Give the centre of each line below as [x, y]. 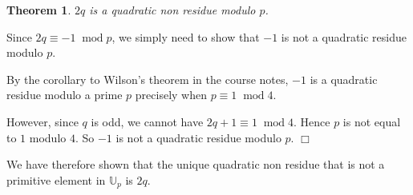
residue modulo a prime [65, 95]
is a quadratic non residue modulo [172, 10]
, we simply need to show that [186, 36]
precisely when [171, 95]
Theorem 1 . [39, 10]
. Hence [312, 121]
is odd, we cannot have [147, 121]
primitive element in [56, 179]
